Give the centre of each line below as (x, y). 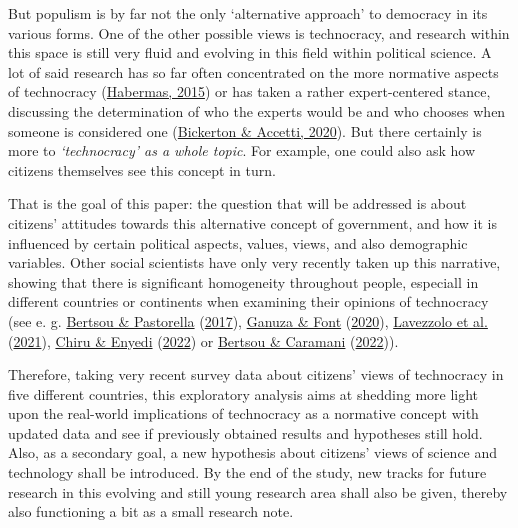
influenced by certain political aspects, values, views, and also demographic (238, 242)
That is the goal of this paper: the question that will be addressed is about (237, 203)
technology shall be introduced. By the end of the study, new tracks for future (247, 472)
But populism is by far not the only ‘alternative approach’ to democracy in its (248, 13)
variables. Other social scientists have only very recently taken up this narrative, (254, 262)
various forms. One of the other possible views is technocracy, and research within (259, 32)
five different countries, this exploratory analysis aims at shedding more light (243, 393)
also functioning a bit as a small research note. (151, 511)
